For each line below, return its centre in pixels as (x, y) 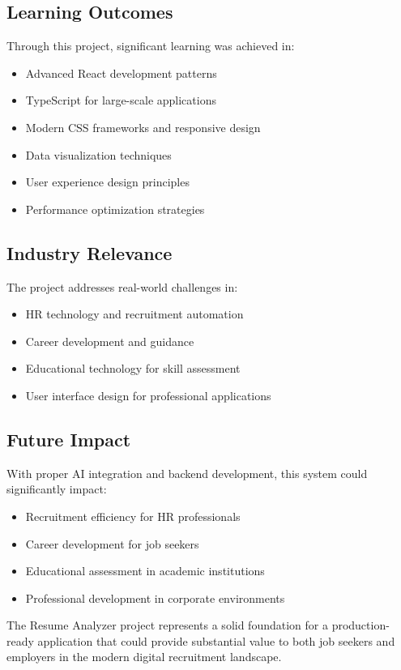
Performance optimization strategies (115, 209)
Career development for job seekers (112, 543)
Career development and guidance (110, 341)
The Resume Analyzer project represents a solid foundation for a (167, 625)
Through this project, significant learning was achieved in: (151, 46)
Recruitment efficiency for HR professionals (133, 516)
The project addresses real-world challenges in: (122, 286)
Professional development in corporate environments (155, 597)
